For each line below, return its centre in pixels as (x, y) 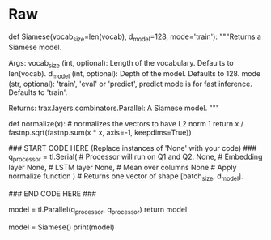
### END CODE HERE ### (53, 193)
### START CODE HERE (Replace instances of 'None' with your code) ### (133, 148)
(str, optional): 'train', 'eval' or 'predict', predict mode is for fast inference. (130, 84)
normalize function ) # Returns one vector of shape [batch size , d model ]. (126, 177)
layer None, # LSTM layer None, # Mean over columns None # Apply (123, 168)
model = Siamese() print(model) (61, 227)
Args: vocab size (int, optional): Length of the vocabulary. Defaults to (121, 64)
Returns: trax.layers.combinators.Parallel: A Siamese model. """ (114, 108)
